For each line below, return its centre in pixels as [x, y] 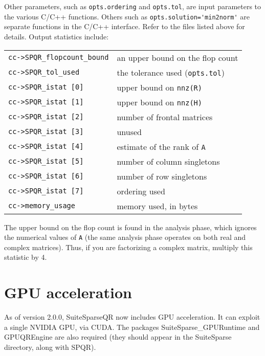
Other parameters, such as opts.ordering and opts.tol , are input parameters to [133, 6]
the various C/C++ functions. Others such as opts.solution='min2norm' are [127, 16]
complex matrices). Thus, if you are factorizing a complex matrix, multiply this [128, 247]
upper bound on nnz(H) [159, 102]
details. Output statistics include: [57, 36]
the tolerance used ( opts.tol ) [171, 72]
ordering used [141, 191]
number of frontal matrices [165, 117]
